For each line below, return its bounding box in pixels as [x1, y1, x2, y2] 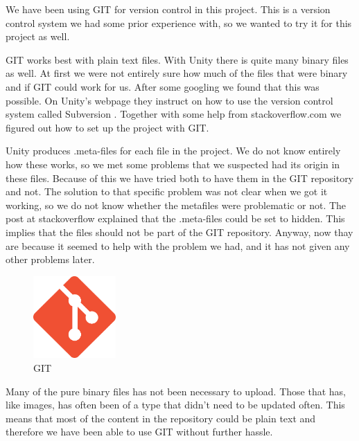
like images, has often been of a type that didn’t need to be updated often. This [6, 397, 345, 412]
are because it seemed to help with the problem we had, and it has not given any [6, 238, 350, 253]
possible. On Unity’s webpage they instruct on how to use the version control [6, 93, 333, 107]
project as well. [6, 29, 70, 44]
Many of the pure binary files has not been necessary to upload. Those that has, [6, 384, 346, 398]
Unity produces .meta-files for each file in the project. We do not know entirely [6, 143, 341, 158]
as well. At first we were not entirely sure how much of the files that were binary [6, 66, 348, 80]
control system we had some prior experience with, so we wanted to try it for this [6, 15, 352, 30]
